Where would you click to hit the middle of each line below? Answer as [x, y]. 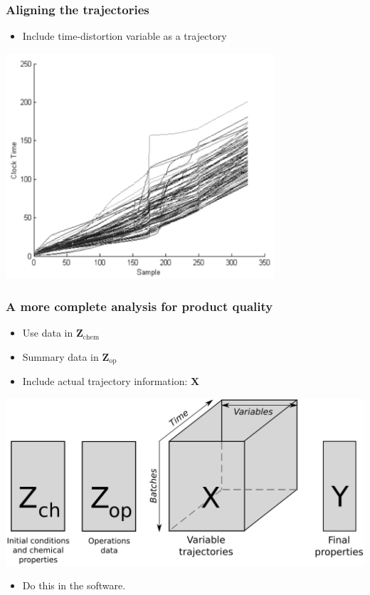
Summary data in [60, 356]
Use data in [48, 333]
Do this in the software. [74, 585]
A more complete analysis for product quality [139, 306]
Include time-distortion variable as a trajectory [125, 36]
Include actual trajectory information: [105, 381]
